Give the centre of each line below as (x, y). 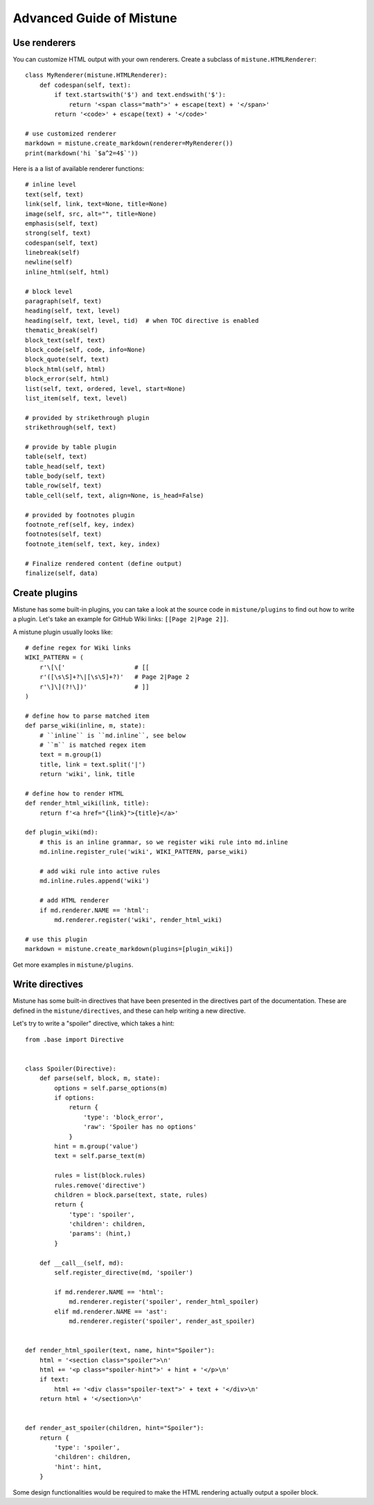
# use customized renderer (71, 133)
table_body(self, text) (65, 476)
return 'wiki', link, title (87, 774)
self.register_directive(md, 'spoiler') (124, 1273)
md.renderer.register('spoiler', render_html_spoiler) (164, 1302)
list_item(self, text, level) (77, 398)
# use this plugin (56, 939)
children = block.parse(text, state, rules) (131, 1195)
